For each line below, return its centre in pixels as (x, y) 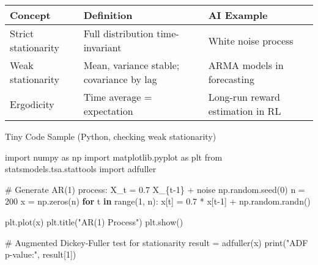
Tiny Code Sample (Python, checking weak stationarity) (111, 136)
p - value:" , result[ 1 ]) (41, 254)
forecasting (231, 79)
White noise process (251, 40)
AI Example (238, 15)
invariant (102, 47)
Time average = (118, 97)
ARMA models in (246, 65)
